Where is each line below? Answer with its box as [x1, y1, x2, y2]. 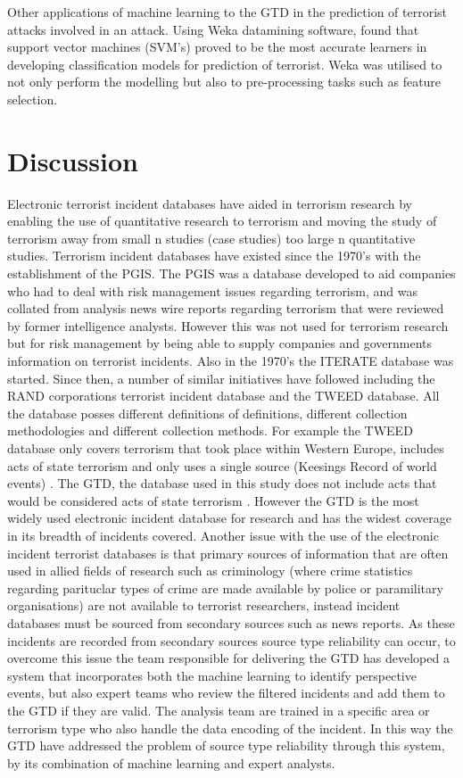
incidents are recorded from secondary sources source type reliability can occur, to [7, 631, 456, 650]
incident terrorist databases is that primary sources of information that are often [7, 543, 449, 562]
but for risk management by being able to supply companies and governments [7, 334, 433, 352]
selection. [7, 89, 58, 108]
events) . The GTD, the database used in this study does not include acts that [7, 474, 437, 492]
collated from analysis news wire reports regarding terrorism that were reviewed [7, 299, 444, 318]
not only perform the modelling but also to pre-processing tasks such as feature [7, 72, 442, 91]
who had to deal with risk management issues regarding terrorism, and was [7, 281, 418, 300]
